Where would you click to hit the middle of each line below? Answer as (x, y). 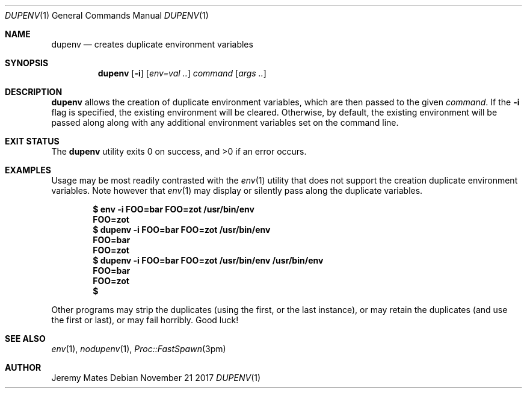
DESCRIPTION (34, 92)
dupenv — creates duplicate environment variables (152, 44)
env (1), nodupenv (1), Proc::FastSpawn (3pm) (139, 349)
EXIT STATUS (32, 141)
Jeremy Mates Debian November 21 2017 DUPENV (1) (156, 378)
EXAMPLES (28, 170)
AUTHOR (23, 367)
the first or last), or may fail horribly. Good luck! (145, 320)
